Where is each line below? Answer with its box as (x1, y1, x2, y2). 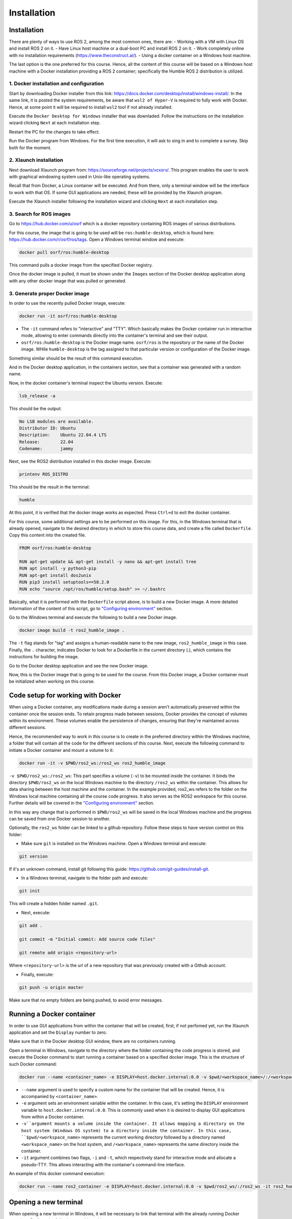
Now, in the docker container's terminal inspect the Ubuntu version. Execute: (9, 380, 163, 386)
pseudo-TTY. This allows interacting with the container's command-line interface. (21, 1161, 185, 1167)
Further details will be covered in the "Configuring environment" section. (9, 800, 155, 806)
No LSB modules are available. (19, 418, 94, 424)
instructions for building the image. (9, 654, 79, 660)
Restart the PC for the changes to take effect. (9, 129, 100, 135)
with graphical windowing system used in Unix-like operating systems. (9, 174, 150, 180)
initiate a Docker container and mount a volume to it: (9, 747, 114, 753)
